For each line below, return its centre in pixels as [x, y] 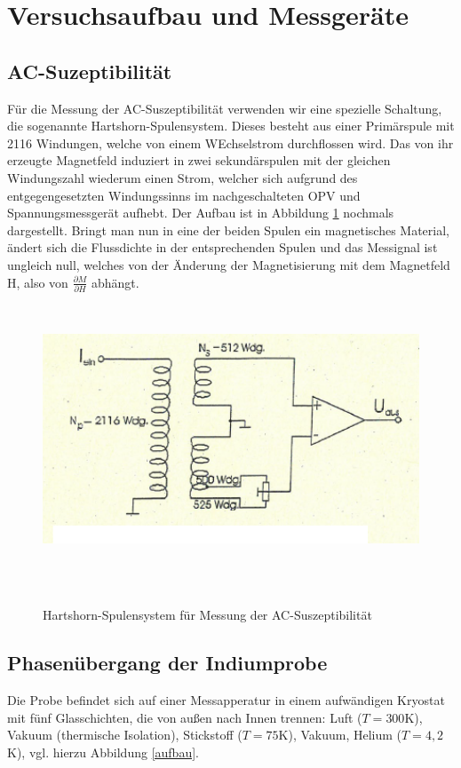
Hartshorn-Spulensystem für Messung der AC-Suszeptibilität [207, 615]
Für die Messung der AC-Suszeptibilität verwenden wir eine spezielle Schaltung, [225, 108]
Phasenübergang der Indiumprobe [167, 663]
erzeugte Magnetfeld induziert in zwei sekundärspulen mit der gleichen [199, 160]
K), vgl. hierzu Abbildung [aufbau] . [103, 752]
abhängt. [115, 282]
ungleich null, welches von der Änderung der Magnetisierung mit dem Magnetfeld [229, 264]
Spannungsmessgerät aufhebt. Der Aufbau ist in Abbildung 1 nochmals [201, 213]
